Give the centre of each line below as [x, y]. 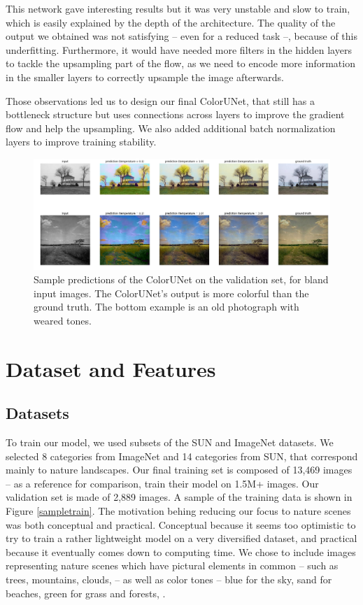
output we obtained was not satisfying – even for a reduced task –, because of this [181, 36]
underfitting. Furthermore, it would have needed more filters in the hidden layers [179, 49]
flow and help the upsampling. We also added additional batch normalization [171, 128]
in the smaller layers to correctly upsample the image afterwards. [145, 77]
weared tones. [63, 320]
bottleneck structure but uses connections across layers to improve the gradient [175, 114]
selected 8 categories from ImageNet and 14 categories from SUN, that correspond [182, 456]
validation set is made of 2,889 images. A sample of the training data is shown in [179, 497]
